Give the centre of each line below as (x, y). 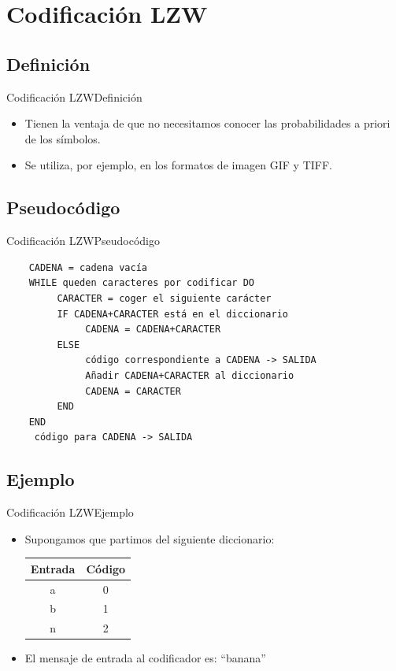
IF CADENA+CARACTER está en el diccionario (172, 314)
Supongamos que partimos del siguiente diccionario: (150, 538)
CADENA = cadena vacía (88, 267)
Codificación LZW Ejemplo (70, 512)
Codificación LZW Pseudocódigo (83, 241)
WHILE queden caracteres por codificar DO (141, 283)
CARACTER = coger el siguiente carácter (164, 298)
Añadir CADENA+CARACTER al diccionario (190, 375)
